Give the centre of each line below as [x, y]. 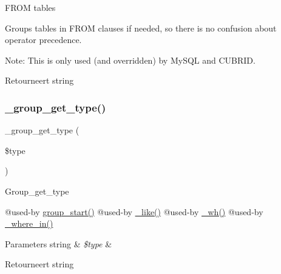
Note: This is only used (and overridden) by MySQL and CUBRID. [130, 60]
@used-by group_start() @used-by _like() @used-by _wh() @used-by [134, 211]
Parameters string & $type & [59, 243]
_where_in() [29, 223]
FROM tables [30, 7]
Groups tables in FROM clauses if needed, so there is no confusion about [141, 28]
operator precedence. [43, 40]
